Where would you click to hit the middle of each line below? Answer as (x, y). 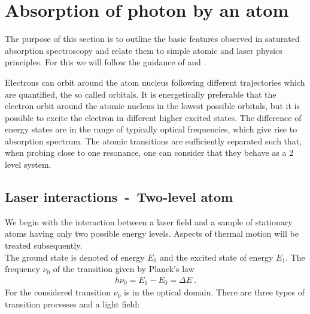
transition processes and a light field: (72, 304)
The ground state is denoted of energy (75, 257)
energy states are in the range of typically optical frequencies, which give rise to (151, 129)
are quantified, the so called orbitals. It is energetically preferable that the (141, 94)
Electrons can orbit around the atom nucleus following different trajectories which (155, 82)
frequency (22, 269)
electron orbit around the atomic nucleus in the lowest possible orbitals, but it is (152, 106)
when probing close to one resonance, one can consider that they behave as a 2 (149, 153)
